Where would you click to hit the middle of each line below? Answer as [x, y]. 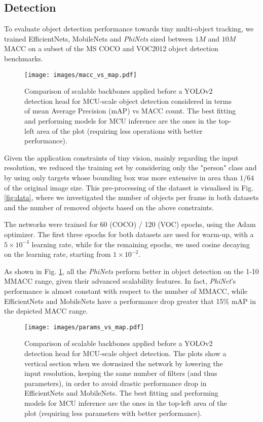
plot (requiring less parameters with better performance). [113, 413]
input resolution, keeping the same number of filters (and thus [121, 373]
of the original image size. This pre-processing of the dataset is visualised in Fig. [129, 187]
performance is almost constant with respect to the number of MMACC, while [126, 291]
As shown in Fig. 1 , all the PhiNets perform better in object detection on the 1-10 [131, 271]
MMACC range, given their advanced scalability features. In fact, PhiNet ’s [120, 281]
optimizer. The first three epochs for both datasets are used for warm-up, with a [129, 234]
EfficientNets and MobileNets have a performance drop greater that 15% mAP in [130, 301]
